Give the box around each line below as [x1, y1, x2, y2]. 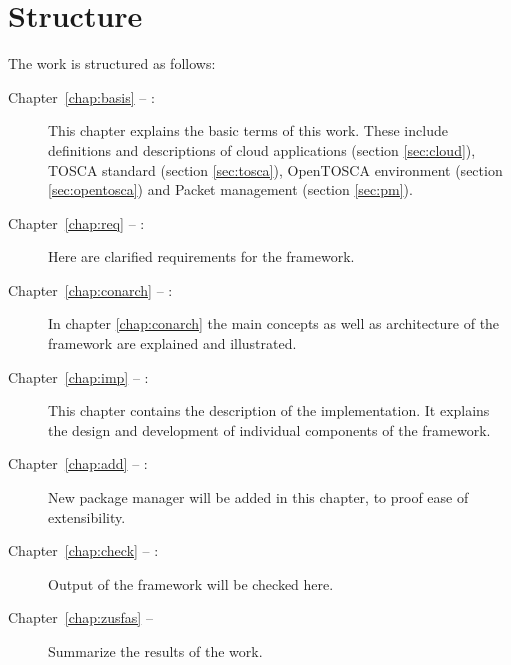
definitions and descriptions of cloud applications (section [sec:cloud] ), [48, 139, 476, 160]
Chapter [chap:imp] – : [8, 366, 149, 387]
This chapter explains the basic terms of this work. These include [48, 120, 448, 141]
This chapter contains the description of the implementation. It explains [48, 400, 490, 421]
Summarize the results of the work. [48, 641, 263, 661]
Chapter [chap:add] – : [8, 453, 148, 474]
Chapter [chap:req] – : [8, 212, 145, 233]
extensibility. [48, 506, 126, 527]
